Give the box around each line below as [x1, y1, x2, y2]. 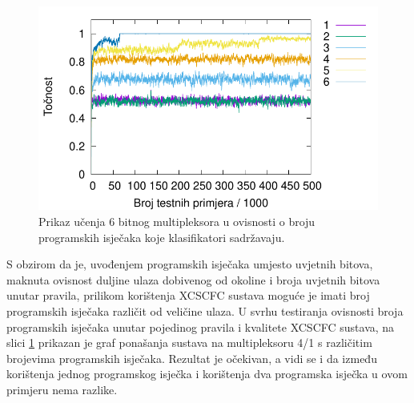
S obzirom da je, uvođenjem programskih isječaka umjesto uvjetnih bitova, [6, 256, 373, 272]
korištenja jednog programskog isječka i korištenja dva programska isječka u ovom [6, 365, 408, 382]
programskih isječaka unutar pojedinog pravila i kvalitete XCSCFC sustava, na [6, 318, 395, 335]
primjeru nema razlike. [6, 381, 118, 397]
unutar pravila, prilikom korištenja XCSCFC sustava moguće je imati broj [6, 287, 370, 304]
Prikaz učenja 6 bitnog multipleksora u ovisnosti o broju [38, 212, 316, 229]
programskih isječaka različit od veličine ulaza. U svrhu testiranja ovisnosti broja [6, 302, 404, 319]
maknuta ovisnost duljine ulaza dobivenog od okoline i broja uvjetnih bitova [6, 271, 380, 288]
